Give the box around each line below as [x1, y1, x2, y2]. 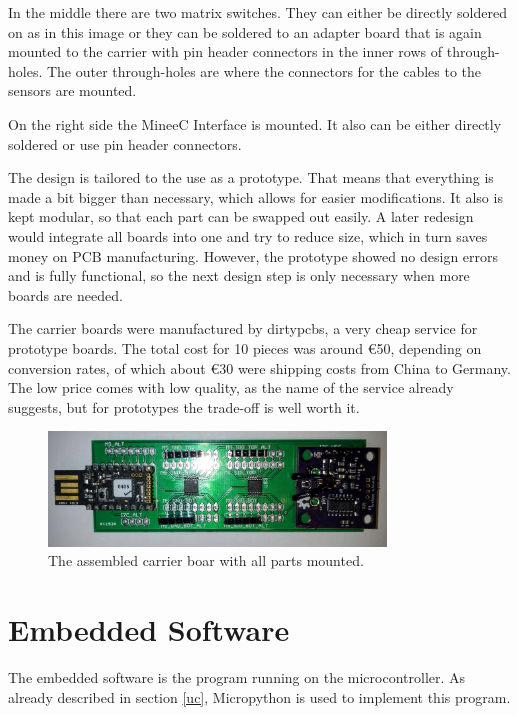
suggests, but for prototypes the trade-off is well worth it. [8, 396, 360, 417]
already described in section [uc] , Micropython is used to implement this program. [8, 686, 511, 707]
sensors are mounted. [8, 80, 137, 101]
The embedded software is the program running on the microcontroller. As [8, 667, 466, 688]
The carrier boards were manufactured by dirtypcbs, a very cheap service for [8, 318, 478, 339]
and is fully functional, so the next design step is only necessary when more [8, 265, 470, 286]
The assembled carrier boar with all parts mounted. [48, 550, 364, 571]
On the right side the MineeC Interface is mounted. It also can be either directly [8, 113, 502, 134]
